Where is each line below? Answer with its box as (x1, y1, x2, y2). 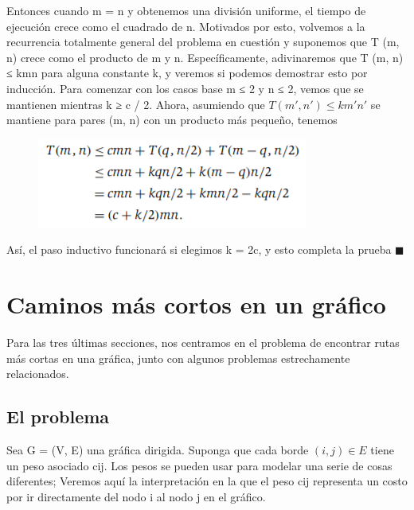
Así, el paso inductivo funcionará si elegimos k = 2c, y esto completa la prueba (6, 241, 392, 258)
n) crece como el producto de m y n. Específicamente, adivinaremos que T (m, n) (6, 49, 404, 65)
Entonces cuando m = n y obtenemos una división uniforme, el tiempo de (6, 2, 366, 18)
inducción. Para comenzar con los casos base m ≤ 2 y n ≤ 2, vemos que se (6, 80, 364, 96)
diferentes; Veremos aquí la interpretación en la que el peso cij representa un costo (6, 473, 408, 489)
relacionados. (6, 365, 69, 382)
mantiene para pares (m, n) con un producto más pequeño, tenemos (6, 111, 338, 128)
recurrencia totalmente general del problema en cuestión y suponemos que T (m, (6, 33, 400, 50)
